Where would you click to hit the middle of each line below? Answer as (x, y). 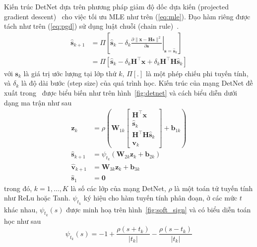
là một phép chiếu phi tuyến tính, (197, 73)
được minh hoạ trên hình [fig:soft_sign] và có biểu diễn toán (159, 209)
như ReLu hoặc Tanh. (37, 198)
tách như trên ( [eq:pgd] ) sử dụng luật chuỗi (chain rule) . (92, 26)
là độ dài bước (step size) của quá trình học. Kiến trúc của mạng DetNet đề (137, 83)
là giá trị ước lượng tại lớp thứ (70, 73)
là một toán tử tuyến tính (214, 188)
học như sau (23, 221)
